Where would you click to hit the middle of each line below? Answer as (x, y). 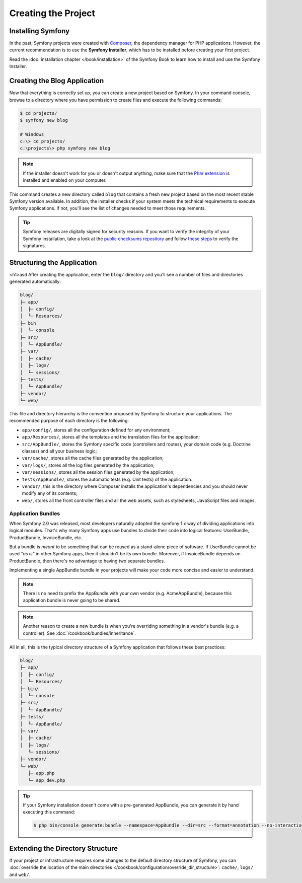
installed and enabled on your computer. (65, 180)
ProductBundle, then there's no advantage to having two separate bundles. (87, 561)
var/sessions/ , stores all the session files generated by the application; (98, 472)
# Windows (32, 134)
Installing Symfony (40, 31)
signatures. (34, 245)
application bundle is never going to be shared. (72, 600)
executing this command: (49, 812)
